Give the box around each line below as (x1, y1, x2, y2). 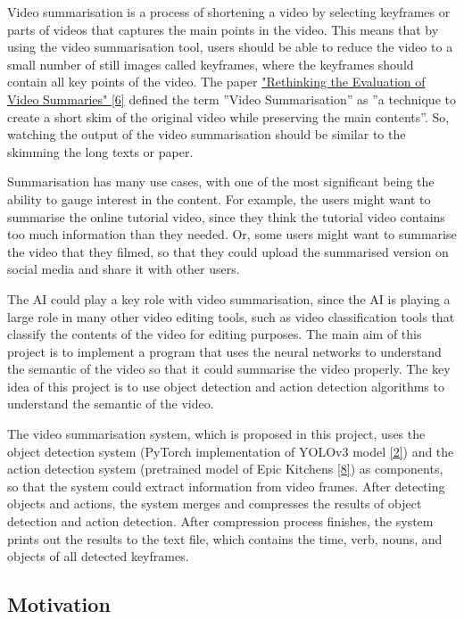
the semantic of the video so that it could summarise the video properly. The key (7, 359, 451, 378)
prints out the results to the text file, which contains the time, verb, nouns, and (7, 529, 443, 548)
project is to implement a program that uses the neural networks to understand (7, 342, 442, 360)
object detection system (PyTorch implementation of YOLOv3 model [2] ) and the (7, 442, 454, 460)
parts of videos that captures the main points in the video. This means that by (7, 20, 439, 38)
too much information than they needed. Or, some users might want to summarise (7, 225, 457, 243)
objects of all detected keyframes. (7, 547, 189, 565)
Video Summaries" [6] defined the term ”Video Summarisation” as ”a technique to (7, 89, 456, 108)
